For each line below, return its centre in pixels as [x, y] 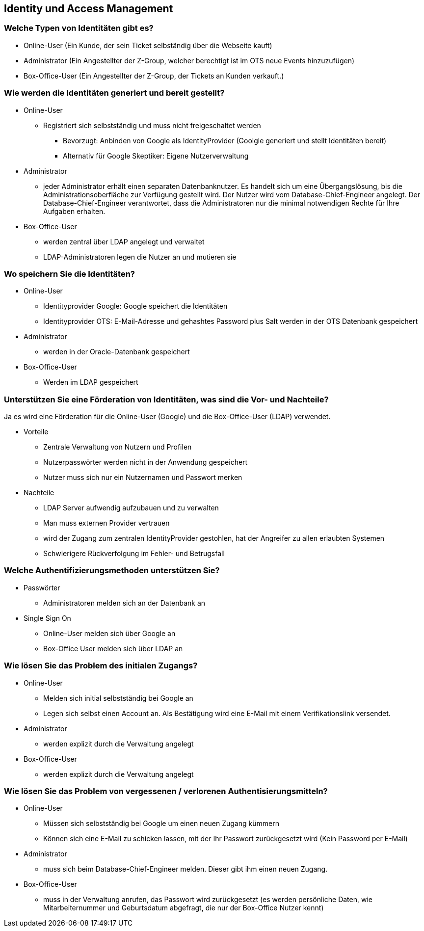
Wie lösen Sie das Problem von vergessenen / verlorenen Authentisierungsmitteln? [166, 791]
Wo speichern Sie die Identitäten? [69, 274]
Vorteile [36, 432]
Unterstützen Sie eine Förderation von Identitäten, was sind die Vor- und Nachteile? [166, 399]
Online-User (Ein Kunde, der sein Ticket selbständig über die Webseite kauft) [148, 45]
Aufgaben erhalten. [74, 211]
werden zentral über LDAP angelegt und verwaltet [124, 241]
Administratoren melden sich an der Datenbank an [124, 603]
